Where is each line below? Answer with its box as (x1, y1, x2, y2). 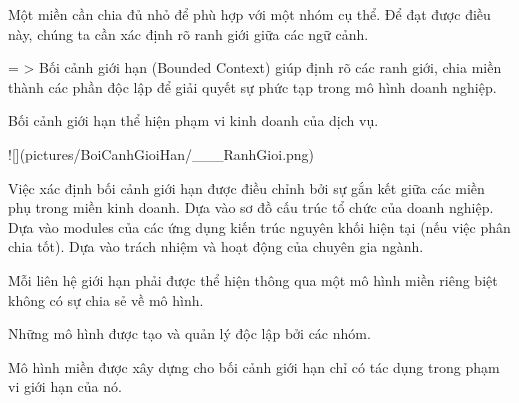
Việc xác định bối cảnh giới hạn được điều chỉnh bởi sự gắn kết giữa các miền (8, 177, 485, 198)
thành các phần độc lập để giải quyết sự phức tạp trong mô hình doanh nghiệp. (8, 76, 497, 97)
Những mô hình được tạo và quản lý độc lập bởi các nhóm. (8, 323, 371, 344)
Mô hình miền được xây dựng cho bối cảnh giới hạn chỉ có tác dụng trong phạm (8, 356, 500, 377)
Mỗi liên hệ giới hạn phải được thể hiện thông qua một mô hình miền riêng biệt (8, 269, 498, 290)
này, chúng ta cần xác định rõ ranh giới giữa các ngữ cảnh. (8, 23, 369, 44)
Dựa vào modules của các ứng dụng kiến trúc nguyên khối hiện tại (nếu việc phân (8, 216, 511, 237)
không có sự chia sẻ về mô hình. (8, 289, 204, 310)
